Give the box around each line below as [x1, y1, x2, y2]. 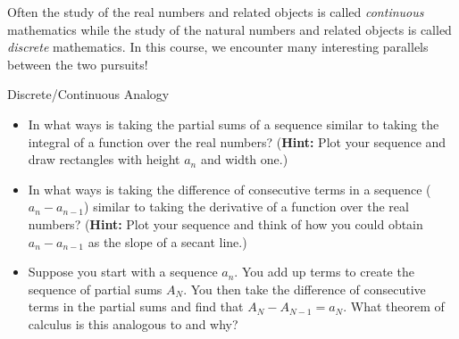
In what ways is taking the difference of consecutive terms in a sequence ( [28, 179, 431, 198]
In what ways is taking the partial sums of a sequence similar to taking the [28, 114, 439, 133]
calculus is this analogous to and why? [28, 314, 238, 333]
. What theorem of [343, 297, 445, 316]
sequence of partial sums [28, 279, 163, 298]
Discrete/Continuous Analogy [7, 85, 170, 103]
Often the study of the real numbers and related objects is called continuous [7, 3, 424, 21]
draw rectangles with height [28, 150, 180, 169]
